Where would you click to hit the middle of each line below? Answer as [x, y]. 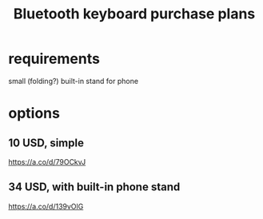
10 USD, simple [46, 143]
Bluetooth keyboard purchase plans [134, 14]
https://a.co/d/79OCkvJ [47, 161]
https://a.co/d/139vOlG [46, 206]
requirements [54, 59]
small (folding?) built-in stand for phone [73, 81]
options [34, 113]
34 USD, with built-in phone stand [94, 187]
